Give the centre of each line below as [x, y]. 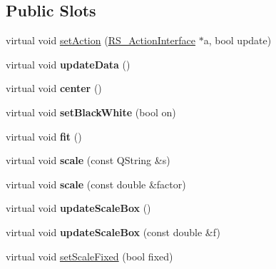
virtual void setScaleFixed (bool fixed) [90, 256]
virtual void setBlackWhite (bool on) [91, 112]
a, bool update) [237, 40]
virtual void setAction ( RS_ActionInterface [101, 40]
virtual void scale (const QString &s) [88, 160]
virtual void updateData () [68, 64]
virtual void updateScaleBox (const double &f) [113, 232]
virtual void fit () [44, 136]
